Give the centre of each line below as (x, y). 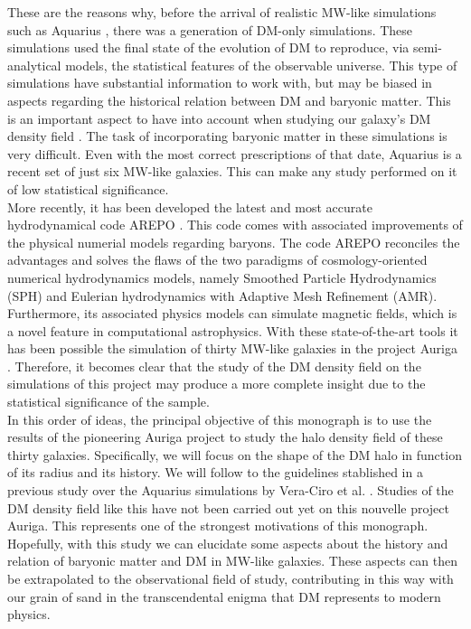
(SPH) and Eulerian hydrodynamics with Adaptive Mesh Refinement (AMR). (222, 295)
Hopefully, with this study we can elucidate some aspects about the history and (228, 543)
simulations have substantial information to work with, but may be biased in (220, 83)
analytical (34, 65)
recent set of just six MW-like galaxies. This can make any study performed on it (232, 171)
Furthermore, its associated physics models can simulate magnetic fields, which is (232, 313)
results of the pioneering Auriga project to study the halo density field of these (225, 437)
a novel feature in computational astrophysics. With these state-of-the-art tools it (233, 330)
